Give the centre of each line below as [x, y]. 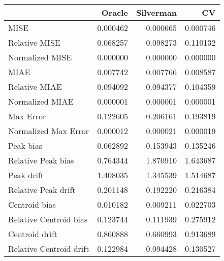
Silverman [156, 12]
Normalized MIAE [41, 101]
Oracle [115, 12]
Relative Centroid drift [49, 249]
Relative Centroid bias [48, 219]
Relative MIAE [35, 87]
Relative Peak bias [41, 160]
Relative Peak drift [42, 190]
